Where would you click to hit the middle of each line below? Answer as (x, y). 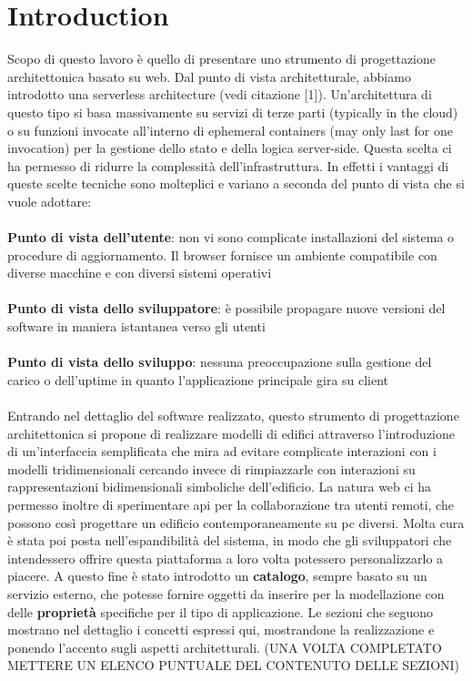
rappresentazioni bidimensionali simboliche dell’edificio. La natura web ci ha (220, 487)
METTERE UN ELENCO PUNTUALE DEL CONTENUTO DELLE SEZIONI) (234, 665)
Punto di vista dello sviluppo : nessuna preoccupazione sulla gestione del (220, 362)
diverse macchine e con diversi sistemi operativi (140, 273)
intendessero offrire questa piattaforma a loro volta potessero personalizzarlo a (226, 558)
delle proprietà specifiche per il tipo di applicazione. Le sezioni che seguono (221, 611)
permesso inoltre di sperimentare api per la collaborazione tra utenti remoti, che (231, 504)
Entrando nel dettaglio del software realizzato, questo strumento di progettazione (233, 415)
